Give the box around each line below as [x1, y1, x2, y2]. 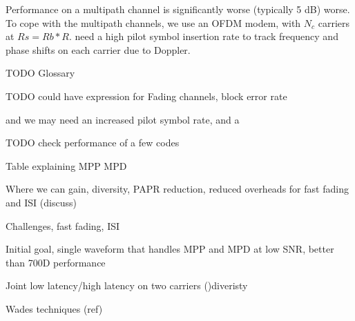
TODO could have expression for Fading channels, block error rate [6, 88, 287, 103]
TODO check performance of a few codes [6, 135, 180, 150]
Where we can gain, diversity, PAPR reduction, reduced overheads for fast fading [6, 182, 349, 196]
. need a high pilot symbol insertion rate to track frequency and [68, 29, 338, 43]
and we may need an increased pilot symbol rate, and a [6, 112, 240, 126]
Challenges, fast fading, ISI [6, 218, 120, 233]
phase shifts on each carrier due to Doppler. [6, 42, 191, 57]
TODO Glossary [6, 66, 75, 80]
